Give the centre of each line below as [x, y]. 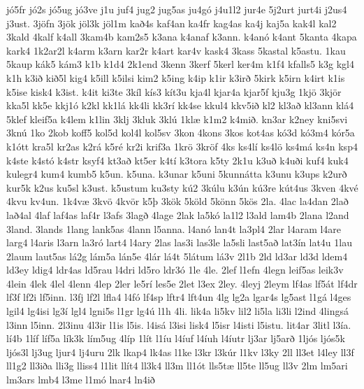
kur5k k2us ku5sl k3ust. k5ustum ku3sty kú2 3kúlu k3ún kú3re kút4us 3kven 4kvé [182, 187]
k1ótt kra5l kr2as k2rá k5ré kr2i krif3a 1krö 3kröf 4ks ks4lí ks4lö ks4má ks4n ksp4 [182, 146]
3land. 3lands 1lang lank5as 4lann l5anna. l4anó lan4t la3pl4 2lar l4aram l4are [174, 228]
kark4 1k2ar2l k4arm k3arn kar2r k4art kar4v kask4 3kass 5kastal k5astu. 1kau [176, 50]
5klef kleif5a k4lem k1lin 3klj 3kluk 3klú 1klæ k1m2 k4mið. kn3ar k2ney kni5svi [177, 119]
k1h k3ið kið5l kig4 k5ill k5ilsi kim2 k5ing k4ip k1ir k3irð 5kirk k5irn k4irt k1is [176, 77]
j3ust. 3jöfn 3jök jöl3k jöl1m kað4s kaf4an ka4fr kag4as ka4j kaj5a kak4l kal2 [172, 23]
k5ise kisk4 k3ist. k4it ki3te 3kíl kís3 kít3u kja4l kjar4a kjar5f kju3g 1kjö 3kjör [174, 91]
